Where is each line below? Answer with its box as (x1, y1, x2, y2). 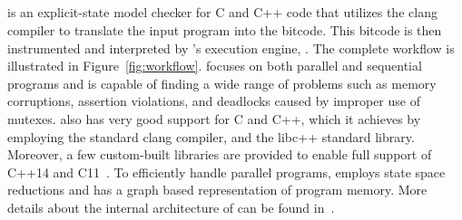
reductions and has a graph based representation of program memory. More (7, 180, 428, 199)
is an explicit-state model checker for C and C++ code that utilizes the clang (7, 3, 437, 22)
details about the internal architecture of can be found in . (7, 197, 335, 216)
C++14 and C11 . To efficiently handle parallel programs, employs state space (7, 162, 446, 181)
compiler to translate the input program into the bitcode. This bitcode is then (7, 20, 442, 39)
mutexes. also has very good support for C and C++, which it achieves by (7, 109, 421, 128)
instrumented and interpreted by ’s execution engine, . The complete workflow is (7, 38, 455, 57)
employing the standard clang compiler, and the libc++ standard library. (7, 127, 415, 146)
